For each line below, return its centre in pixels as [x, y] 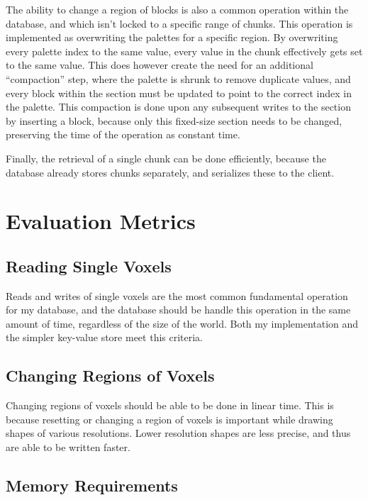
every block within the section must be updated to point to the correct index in [179, 93]
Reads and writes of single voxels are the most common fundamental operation [177, 295]
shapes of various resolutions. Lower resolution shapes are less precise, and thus [178, 433]
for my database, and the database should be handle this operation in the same [178, 310]
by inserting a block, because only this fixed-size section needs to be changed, [174, 120]
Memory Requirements [92, 485]
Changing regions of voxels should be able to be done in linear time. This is [170, 405]
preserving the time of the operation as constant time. [123, 134]
